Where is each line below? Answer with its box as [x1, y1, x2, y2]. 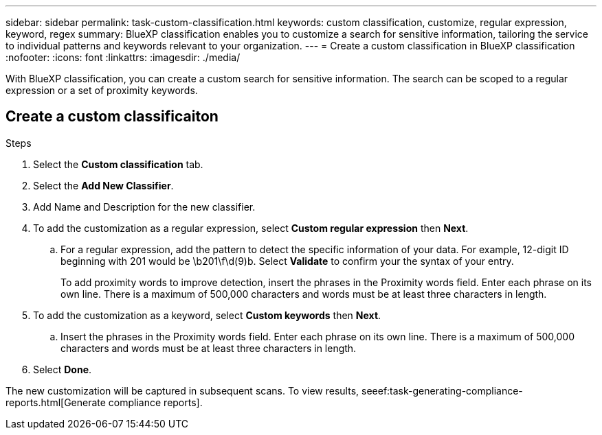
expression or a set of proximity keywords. [5, 84, 198, 96]
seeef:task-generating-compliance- [361, 384, 523, 397]
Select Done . [33, 363, 92, 375]
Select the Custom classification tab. [33, 158, 203, 170]
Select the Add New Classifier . [33, 179, 174, 191]
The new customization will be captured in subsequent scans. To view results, [5, 384, 359, 397]
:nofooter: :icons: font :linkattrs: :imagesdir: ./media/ [5, 51, 241, 63]
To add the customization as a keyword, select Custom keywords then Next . [33, 309, 381, 321]
